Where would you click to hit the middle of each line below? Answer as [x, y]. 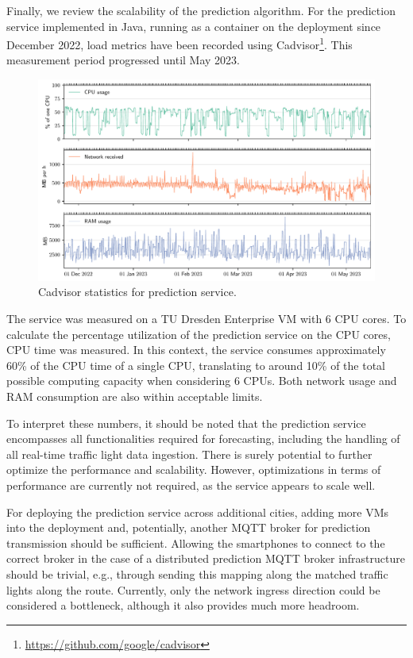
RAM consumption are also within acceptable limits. [135, 396]
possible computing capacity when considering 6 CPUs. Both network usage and [202, 381]
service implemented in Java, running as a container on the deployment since [194, 26]
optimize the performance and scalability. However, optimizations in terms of [194, 469]
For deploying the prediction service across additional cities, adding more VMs [198, 512]
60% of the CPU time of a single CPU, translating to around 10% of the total [196, 365]
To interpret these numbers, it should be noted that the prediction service [186, 423]
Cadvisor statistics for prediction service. [137, 292]
